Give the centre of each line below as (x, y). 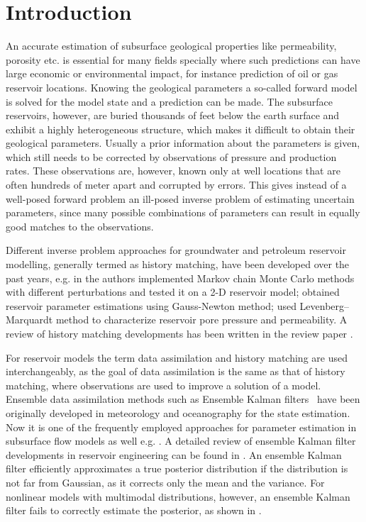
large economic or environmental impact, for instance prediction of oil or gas (172, 73)
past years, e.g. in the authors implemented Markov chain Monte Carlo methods (180, 278)
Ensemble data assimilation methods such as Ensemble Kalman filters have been (183, 399)
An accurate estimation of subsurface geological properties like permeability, (171, 46)
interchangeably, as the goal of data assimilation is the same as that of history (176, 371)
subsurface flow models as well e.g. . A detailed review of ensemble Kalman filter (181, 441)
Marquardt (29, 320)
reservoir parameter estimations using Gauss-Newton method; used (151, 305)
